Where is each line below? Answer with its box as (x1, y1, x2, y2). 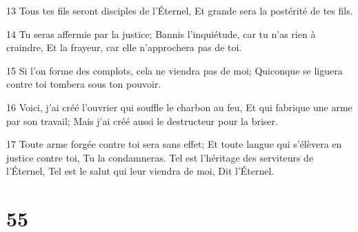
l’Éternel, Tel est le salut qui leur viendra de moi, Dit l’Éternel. (6, 164, 275, 178)
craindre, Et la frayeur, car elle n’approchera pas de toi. (6, 40, 242, 55)
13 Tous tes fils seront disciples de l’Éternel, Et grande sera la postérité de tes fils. (6, 3, 353, 17)
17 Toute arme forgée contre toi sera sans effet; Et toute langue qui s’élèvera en (6, 137, 342, 151)
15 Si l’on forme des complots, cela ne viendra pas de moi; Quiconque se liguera (6, 63, 343, 77)
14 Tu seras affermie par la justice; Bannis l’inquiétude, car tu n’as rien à (6, 26, 316, 41)
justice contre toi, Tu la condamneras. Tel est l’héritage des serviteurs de (6, 150, 314, 164)
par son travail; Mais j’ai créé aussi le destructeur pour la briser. (6, 113, 278, 128)
